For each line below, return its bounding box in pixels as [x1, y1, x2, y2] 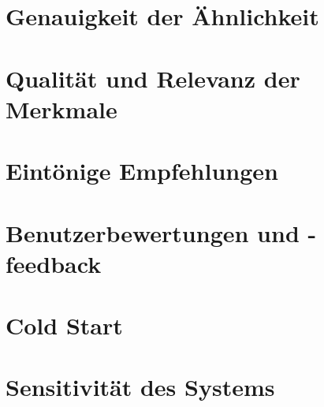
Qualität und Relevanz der [6, 62, 300, 94]
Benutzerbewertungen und [6, 216, 300, 248]
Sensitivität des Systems [6, 371, 275, 403]
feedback [6, 247, 102, 279]
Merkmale [6, 92, 117, 125]
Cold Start [6, 309, 123, 342]
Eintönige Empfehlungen [6, 155, 278, 187]
